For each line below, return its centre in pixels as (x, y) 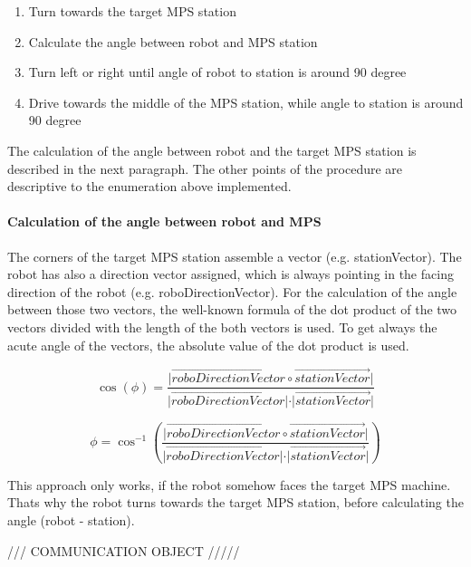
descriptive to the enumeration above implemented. (149, 186)
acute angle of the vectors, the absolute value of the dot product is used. (208, 345)
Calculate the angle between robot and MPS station (173, 41)
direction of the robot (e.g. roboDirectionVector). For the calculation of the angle (232, 291)
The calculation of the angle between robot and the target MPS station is (212, 150)
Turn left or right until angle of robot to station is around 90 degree (217, 72)
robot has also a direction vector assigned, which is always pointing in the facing (231, 274)
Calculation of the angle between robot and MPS (164, 221)
